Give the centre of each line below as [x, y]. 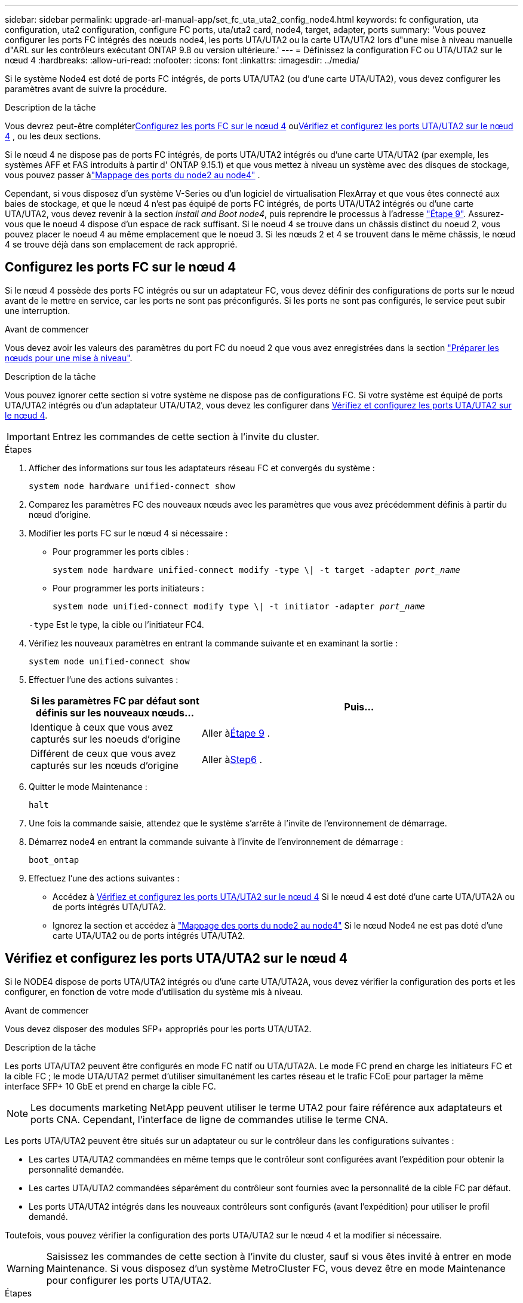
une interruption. [38, 310]
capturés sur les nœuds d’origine [105, 765]
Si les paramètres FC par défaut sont [115, 701]
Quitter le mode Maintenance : [88, 786]
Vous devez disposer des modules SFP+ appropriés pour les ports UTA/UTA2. [158, 1029]
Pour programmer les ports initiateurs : [128, 588]
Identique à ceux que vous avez [102, 727]
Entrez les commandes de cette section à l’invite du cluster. [186, 436]
